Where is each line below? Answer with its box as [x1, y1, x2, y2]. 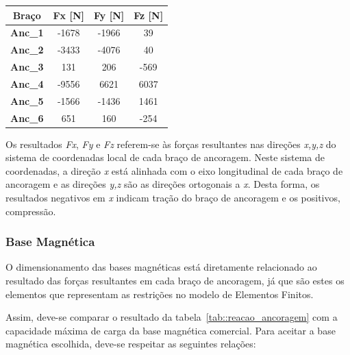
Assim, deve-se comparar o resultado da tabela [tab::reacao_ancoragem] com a [5, 310, 338, 324]
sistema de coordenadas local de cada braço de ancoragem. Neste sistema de [5, 150, 325, 164]
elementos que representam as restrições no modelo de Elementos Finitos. [5, 286, 314, 301]
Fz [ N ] [134, 8, 164, 22]
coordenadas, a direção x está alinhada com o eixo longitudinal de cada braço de [5, 163, 343, 177]
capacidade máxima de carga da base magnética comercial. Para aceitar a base [5, 323, 336, 337]
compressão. [5, 204, 56, 218]
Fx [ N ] [53, 8, 85, 22]
